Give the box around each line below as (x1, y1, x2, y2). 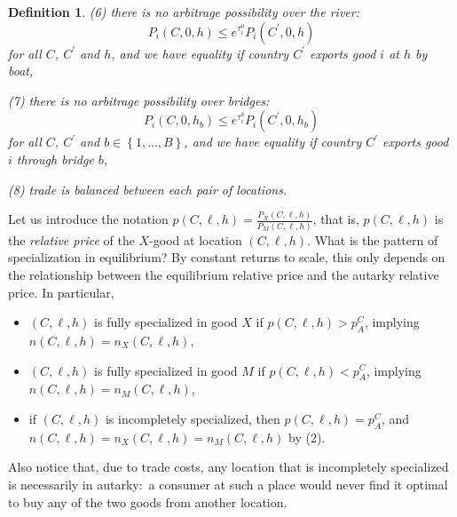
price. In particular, (8, 282, 114, 301)
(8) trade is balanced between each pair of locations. (8, 179, 288, 198)
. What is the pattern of (307, 230, 438, 249)
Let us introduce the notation (8, 210, 169, 228)
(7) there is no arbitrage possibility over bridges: (8, 91, 270, 109)
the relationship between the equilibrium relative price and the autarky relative (8, 265, 439, 283)
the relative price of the (8, 230, 135, 249)
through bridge (16, 149, 94, 168)
